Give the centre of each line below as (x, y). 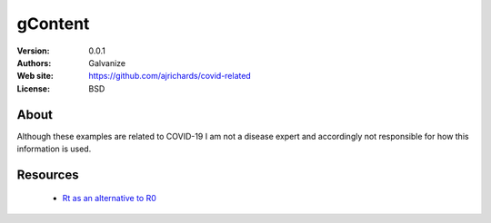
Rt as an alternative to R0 (109, 199)
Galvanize (107, 63)
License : (33, 88)
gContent (53, 24)
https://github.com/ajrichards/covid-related (170, 76)
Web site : (35, 76)
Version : (33, 51)
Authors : (34, 63)
